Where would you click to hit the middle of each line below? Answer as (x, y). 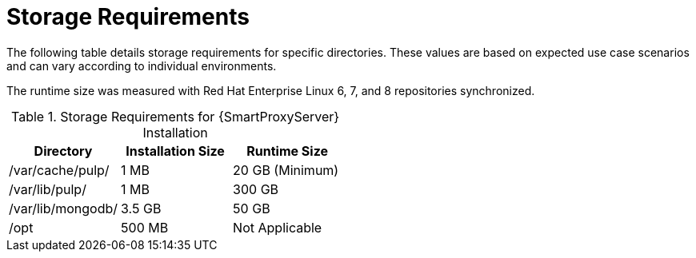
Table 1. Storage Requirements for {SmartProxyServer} (176, 116)
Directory (63, 151)
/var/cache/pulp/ (59, 170)
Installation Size (175, 151)
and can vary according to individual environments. (142, 65)
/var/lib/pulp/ (48, 189)
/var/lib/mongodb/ (64, 208)
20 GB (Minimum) (286, 170)
